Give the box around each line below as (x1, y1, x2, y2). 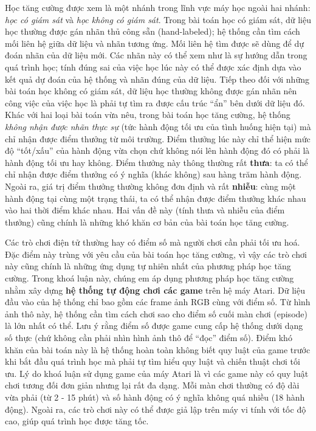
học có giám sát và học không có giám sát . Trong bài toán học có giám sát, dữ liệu (5, 13, 311, 26)
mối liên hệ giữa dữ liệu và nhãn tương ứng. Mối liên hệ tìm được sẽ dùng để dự (5, 36, 304, 49)
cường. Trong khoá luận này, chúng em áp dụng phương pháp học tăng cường (5, 272, 294, 284)
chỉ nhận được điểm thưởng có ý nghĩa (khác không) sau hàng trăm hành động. (5, 168, 302, 181)
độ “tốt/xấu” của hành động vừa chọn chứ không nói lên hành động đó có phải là (5, 144, 310, 157)
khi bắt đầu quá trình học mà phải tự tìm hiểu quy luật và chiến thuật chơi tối (5, 355, 300, 368)
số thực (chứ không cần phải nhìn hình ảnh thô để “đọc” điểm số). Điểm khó (5, 331, 292, 344)
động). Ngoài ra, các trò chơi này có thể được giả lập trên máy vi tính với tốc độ (5, 402, 306, 415)
